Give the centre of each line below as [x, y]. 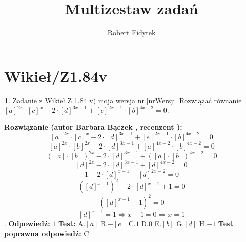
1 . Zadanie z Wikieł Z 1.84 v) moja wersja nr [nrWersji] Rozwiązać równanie [123, 100]
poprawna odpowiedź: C [47, 234]
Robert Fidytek [132, 33]
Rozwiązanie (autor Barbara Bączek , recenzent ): [93, 127]
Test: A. [72, 224]
